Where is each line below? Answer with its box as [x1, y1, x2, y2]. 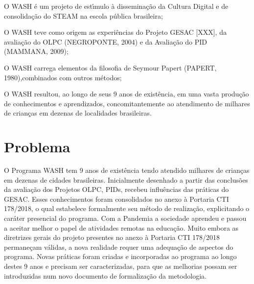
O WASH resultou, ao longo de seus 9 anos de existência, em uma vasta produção [4, 89, 249, 99]
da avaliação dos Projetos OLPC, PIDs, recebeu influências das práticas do [4, 184, 229, 194]
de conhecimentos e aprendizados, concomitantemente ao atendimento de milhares [4, 98, 250, 108]
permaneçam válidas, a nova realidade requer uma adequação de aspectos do [4, 241, 233, 252]
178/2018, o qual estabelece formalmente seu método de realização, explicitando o [4, 203, 250, 213]
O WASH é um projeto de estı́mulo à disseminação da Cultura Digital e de [4, 1, 229, 11]
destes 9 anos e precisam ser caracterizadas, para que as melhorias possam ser [4, 261, 237, 271]
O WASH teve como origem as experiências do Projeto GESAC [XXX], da [4, 27, 227, 37]
